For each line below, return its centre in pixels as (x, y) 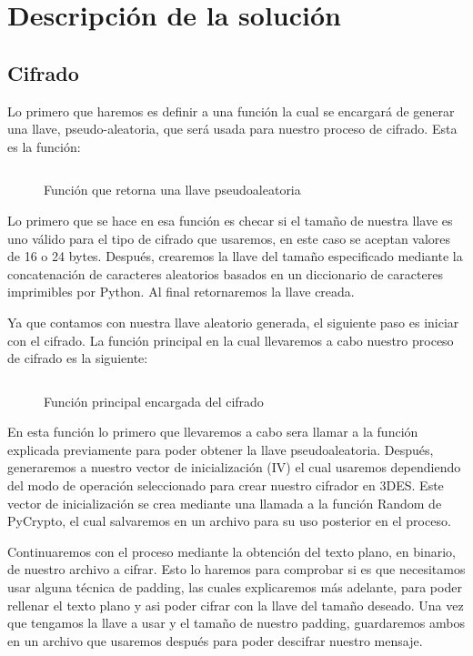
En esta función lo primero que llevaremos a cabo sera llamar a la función (213, 432)
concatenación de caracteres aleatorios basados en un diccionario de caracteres (225, 273)
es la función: (44, 146)
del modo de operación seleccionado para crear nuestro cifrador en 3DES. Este (226, 485)
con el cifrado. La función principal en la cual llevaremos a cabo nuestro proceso (231, 340)
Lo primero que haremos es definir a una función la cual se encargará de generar (231, 111)
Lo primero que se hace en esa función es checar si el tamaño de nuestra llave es (230, 220)
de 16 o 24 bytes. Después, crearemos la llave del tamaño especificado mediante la (235, 256)
